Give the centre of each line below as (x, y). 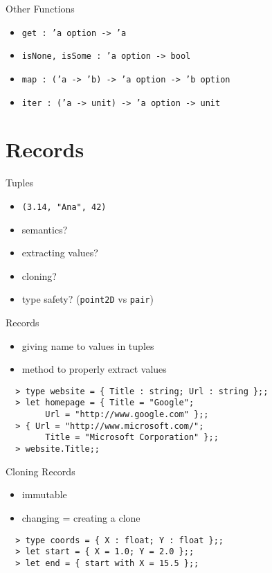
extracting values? (60, 253)
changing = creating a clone (81, 517)
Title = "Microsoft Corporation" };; (132, 438)
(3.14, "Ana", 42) (64, 207)
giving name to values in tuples (88, 345)
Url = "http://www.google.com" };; (127, 415)
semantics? (45, 229)
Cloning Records (40, 471)
